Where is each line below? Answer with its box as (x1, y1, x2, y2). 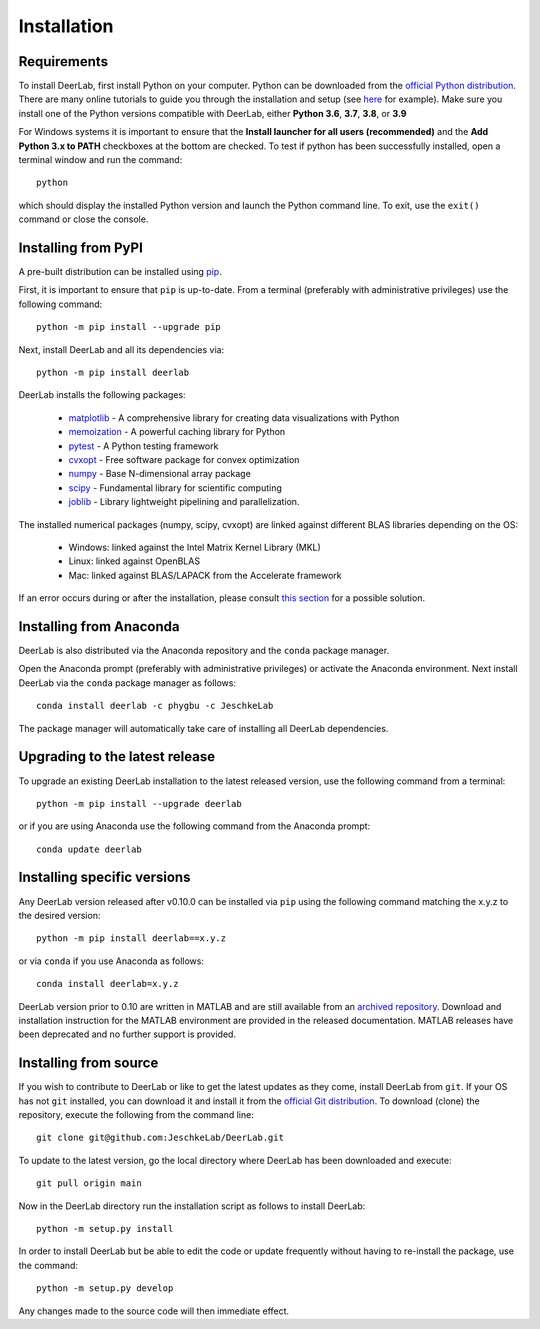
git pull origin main (36, 1178, 142, 1189)
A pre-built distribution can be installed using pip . (18, 266, 222, 278)
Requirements (18, 53, 109, 70)
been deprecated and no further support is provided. (18, 1028, 237, 1040)
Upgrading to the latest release (18, 748, 215, 765)
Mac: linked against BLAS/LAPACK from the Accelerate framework (68, 569, 342, 581)
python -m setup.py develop (36, 1283, 174, 1294)
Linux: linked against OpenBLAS (68, 555, 200, 567)
